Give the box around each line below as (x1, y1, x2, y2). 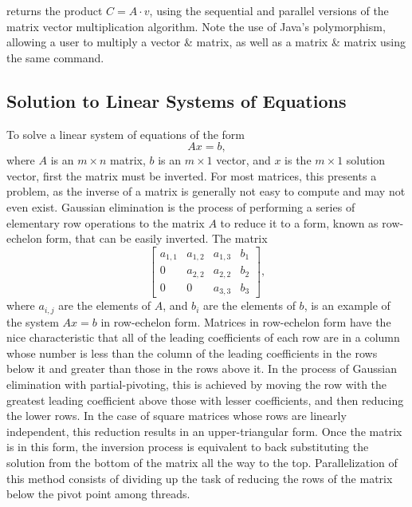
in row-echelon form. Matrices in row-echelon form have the (100, 313, 391, 330)
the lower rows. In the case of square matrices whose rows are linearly (6, 407, 347, 424)
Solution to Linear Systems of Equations (6, 88, 347, 113)
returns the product (6, 2, 103, 18)
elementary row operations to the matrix (6, 214, 205, 231)
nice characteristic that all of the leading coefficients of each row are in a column (6, 329, 400, 346)
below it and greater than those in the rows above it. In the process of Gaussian (6, 360, 397, 377)
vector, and (216, 152, 271, 168)
